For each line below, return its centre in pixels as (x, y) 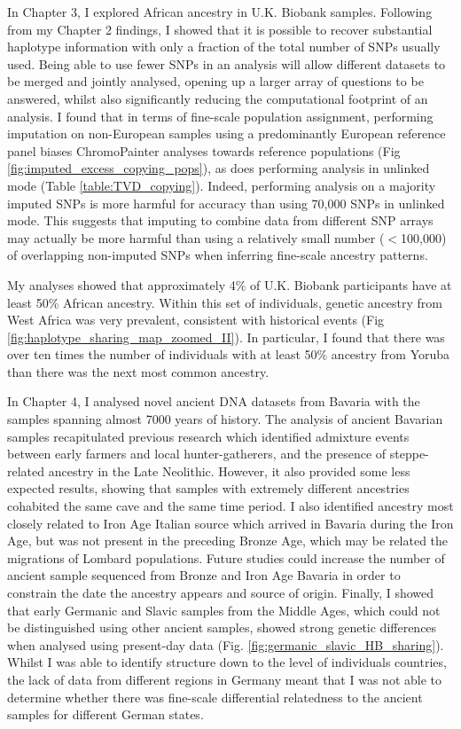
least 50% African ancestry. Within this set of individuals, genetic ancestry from (225, 302)
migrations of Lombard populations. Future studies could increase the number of (226, 557)
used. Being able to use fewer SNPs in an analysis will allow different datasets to (227, 63)
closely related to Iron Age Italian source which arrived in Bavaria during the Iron (230, 523)
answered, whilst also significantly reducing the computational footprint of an (218, 98)
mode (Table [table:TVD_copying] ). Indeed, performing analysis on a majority (222, 185)
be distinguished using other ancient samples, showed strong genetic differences (222, 627)
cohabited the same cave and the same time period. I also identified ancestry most (230, 506)
